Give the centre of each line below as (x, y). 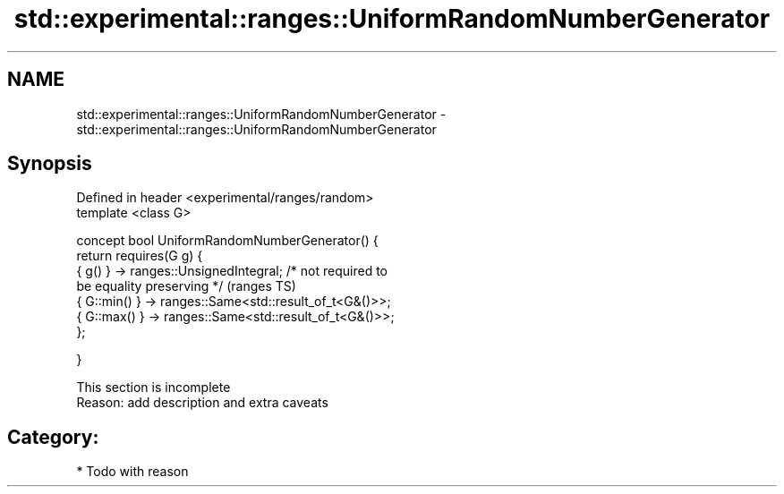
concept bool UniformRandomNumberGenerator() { (227, 241)
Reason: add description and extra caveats (202, 403)
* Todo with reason (132, 472)
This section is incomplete (153, 388)
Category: (53, 437)
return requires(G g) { (140, 256)
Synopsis (50, 164)
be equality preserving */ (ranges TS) (186, 286)
